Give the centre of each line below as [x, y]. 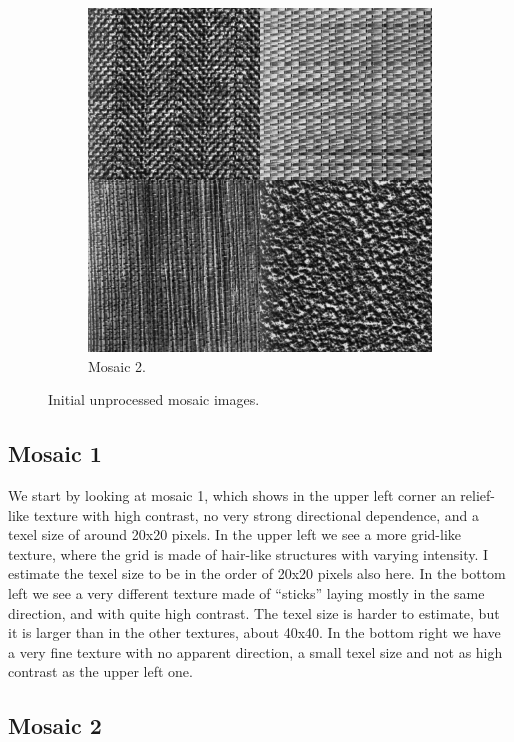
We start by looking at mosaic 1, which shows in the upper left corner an [232, 494]
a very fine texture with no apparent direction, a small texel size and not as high [255, 651]
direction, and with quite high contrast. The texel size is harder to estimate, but [254, 612]
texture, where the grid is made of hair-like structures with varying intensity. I [248, 553]
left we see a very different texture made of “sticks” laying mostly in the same [246, 592]
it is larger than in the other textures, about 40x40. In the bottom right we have [254, 632]
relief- [477, 494]
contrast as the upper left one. [100, 671]
